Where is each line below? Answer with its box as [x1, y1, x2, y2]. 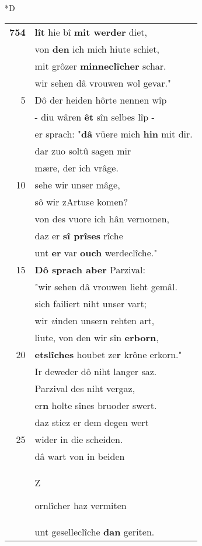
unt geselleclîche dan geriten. [34, 524, 155, 538]
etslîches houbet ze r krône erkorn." [34, 347, 182, 361]
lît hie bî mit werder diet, [34, 25, 147, 39]
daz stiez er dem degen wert [34, 415, 149, 429]
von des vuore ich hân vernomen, [34, 211, 170, 225]
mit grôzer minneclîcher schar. [34, 59, 166, 73]
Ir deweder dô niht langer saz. [34, 364, 157, 378]
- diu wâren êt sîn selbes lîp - [34, 109, 155, 123]
